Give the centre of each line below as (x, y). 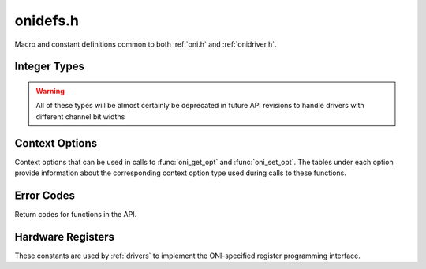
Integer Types (50, 67)
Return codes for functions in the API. (76, 214)
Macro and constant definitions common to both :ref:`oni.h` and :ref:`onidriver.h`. (146, 44)
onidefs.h (47, 21)
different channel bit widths (80, 116)
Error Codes (45, 195)
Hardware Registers (64, 237)
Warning (50, 91)
